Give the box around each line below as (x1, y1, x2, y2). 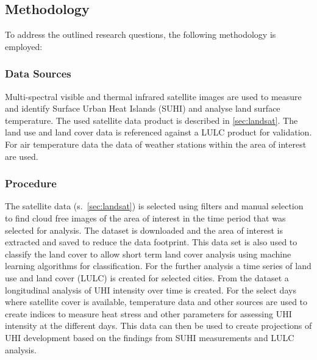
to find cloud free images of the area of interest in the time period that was (5, 211, 286, 224)
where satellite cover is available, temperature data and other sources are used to (5, 295, 308, 308)
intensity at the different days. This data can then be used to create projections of (5, 319, 312, 332)
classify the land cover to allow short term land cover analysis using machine (5, 247, 291, 260)
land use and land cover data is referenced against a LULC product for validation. (5, 126, 312, 139)
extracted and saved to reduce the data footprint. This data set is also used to (5, 236, 297, 248)
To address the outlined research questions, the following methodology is (5, 28, 276, 41)
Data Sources (5, 66, 71, 81)
